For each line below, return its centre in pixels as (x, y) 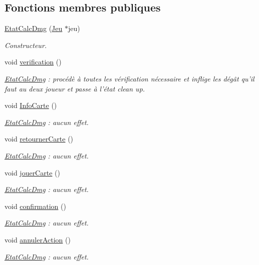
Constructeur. (26, 45)
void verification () (33, 62)
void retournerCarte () (39, 139)
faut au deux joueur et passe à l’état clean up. (75, 88)
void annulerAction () (38, 239)
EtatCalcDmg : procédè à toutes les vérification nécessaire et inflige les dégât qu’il (129, 78)
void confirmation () (35, 206)
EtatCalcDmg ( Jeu (34, 28)
